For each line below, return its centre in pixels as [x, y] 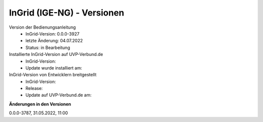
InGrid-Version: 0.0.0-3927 [53, 34]
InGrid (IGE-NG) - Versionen [66, 13]
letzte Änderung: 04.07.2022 [54, 41]
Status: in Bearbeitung [48, 47]
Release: [34, 88]
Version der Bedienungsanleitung [42, 27]
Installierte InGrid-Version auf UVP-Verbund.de [56, 54]
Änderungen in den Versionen [40, 104]
